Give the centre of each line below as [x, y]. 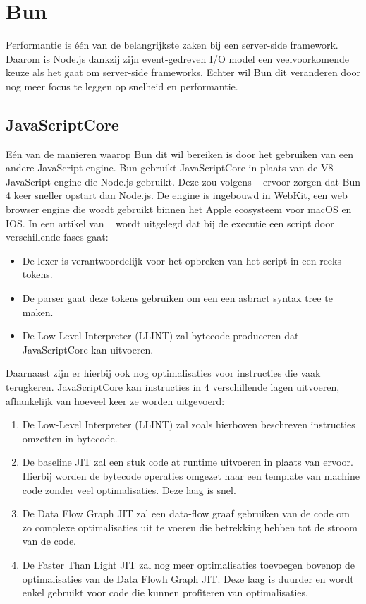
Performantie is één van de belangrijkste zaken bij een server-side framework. [172, 45]
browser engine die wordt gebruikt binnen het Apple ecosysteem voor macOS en [179, 209]
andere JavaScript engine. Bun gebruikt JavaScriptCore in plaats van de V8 [170, 168]
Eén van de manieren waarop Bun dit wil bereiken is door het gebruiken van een [179, 153]
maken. [38, 312]
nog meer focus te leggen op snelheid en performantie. [122, 86]
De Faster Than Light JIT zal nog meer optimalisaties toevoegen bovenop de [189, 564]
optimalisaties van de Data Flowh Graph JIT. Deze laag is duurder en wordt [188, 578]
